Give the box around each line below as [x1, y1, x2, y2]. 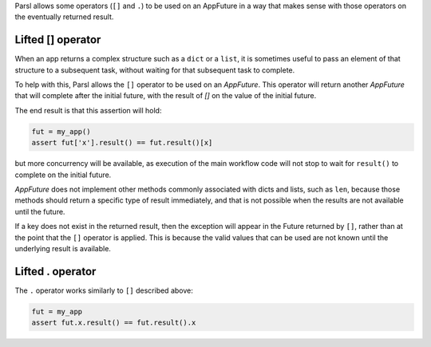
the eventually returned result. [14, 12, 114, 22]
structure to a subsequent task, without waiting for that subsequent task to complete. [14, 65, 295, 75]
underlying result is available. [14, 243, 112, 253]
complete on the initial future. [14, 170, 112, 179]
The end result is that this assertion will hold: [14, 105, 162, 115]
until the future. [14, 207, 65, 216]
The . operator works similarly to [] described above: [14, 286, 193, 295]
